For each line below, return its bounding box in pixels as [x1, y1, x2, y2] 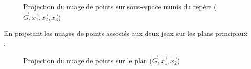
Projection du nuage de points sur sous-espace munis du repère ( [23, 1, 217, 11]
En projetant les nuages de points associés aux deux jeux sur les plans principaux [4, 28, 248, 38]
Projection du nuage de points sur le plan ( [23, 55, 152, 65]
